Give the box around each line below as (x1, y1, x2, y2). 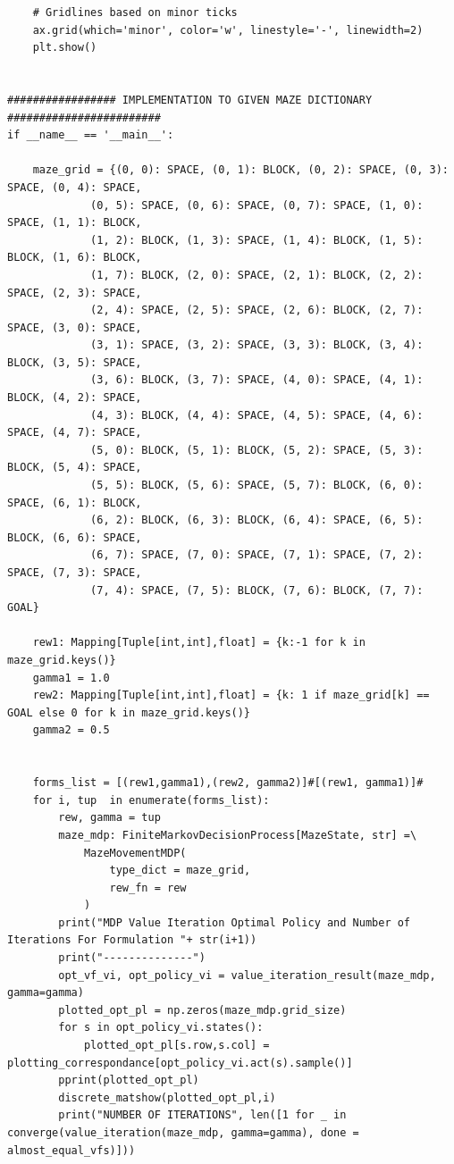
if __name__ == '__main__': (7, 129, 174, 142)
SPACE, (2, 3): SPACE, (7, 286, 142, 299)
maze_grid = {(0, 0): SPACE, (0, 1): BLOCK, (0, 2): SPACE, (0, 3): (32, 163, 449, 177)
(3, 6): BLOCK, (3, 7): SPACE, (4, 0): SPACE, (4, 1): (90, 373, 424, 387)
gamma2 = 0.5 (32, 724, 110, 737)
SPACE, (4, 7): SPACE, (7, 426, 142, 440)
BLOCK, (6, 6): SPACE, (7, 531, 142, 544)
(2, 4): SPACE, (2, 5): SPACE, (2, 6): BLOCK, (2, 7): (90, 304, 424, 317)
